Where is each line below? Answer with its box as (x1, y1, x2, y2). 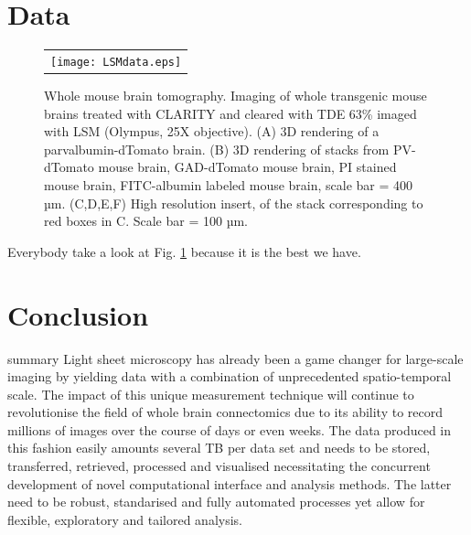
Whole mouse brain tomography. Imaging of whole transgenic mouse (44, 86, 427, 105)
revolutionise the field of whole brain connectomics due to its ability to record (7, 402, 443, 422)
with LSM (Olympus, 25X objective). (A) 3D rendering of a (44, 122, 380, 141)
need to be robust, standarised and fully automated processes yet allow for (7, 492, 425, 511)
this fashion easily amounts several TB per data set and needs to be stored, (7, 438, 431, 457)
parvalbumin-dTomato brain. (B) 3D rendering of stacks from (44, 139, 390, 158)
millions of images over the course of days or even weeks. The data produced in (7, 420, 452, 439)
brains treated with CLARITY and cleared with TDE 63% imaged (44, 103, 417, 123)
